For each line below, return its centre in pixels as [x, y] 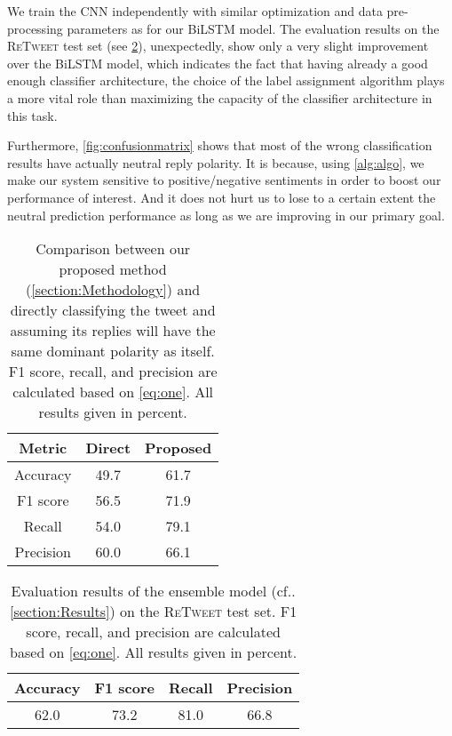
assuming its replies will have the [113, 331]
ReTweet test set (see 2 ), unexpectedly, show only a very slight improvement [218, 46]
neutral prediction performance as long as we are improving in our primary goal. [226, 215]
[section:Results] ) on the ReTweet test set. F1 [153, 612]
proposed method [113, 269]
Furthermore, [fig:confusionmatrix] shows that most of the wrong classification [220, 145]
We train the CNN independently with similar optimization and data [195, 11]
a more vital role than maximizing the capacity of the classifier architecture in [220, 97]
